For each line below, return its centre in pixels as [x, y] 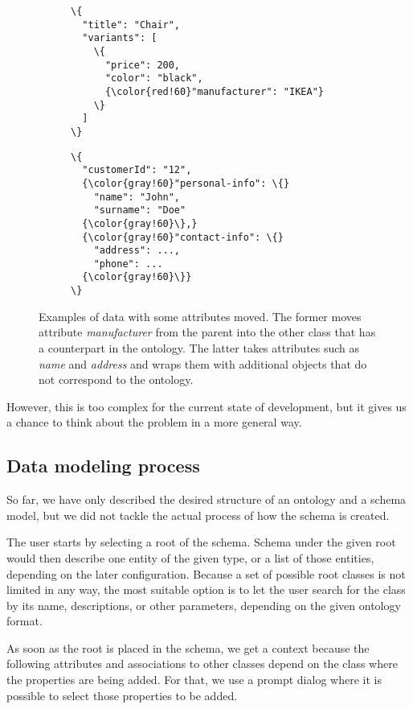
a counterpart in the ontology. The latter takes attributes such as [199, 347]
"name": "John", [137, 197]
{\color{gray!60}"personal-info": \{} [186, 183]
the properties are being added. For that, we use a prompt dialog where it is [194, 680]
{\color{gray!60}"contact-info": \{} [183, 237]
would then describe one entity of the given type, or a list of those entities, [190, 557]
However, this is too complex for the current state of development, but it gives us [206, 406]
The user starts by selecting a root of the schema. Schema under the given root [201, 542]
